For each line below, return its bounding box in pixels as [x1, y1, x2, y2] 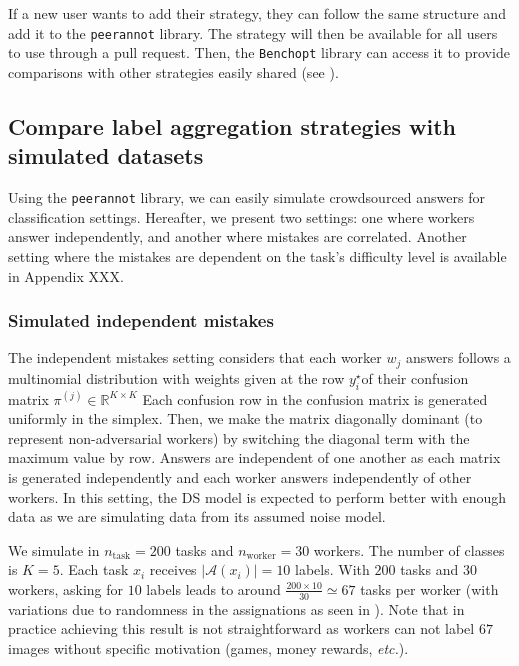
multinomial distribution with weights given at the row [8, 367, 345, 388]
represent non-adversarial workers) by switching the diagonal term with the [8, 427, 470, 448]
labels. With [295, 559, 370, 580]
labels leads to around [146, 578, 281, 599]
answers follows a [405, 347, 511, 368]
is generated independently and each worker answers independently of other [8, 466, 472, 487]
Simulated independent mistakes [8, 308, 274, 333]
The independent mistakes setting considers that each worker [8, 347, 382, 368]
